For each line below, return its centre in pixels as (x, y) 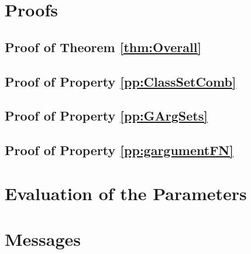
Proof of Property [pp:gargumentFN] (119, 150)
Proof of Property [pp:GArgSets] (106, 116)
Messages (43, 239)
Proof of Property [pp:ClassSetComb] (121, 81)
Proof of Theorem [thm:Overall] (103, 47)
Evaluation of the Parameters (126, 193)
